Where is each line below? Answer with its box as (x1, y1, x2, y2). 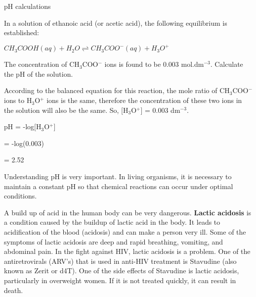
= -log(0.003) (4, 138, 44, 148)
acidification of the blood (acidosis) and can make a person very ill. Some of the (4, 227, 246, 237)
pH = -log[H (4, 121, 42, 132)
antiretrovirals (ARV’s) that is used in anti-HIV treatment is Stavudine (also (4, 255, 237, 266)
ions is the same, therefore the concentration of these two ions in (46, 95, 242, 105)
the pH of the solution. (4, 68, 73, 79)
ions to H (4, 95, 32, 105)
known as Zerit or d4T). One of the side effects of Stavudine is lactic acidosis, (4, 265, 239, 276)
